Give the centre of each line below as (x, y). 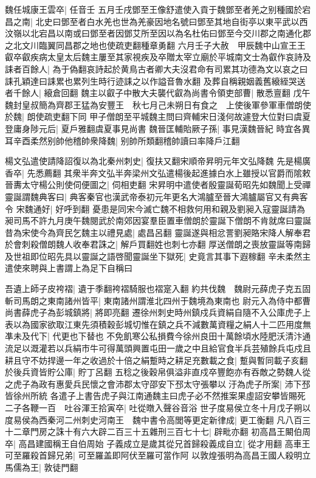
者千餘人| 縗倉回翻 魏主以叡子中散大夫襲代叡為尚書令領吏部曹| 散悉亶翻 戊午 (158, 93)
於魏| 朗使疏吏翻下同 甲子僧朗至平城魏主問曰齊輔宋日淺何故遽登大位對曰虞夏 (158, 116)
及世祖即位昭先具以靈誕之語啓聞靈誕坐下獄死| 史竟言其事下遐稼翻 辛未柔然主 (158, 256)
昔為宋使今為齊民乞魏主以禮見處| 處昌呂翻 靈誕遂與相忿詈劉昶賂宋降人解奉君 (158, 232)
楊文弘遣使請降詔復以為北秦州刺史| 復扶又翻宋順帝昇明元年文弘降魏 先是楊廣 (158, 161)
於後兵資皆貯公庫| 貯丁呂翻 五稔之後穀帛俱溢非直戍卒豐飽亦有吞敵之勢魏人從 (158, 372)
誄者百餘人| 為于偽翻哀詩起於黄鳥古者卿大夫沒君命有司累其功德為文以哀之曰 (156, 68)
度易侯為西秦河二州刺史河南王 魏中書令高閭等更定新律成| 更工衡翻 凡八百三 (158, 419)
